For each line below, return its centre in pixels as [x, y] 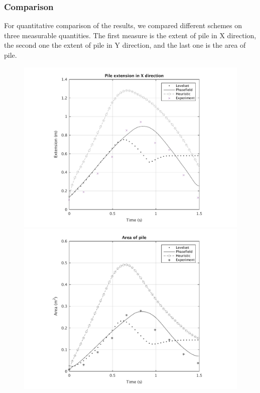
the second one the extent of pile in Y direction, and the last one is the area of [125, 45]
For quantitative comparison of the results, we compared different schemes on [123, 25]
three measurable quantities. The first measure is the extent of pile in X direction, [130, 35]
